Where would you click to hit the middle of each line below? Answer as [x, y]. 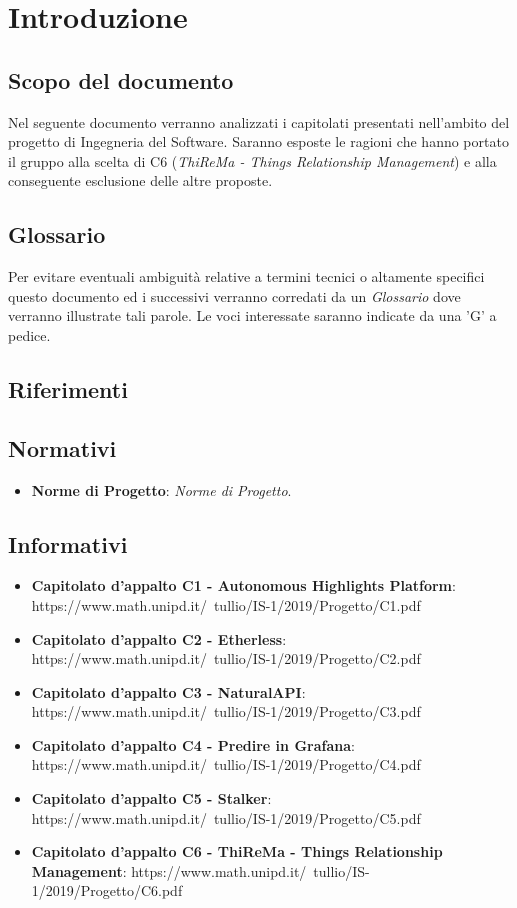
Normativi [62, 447]
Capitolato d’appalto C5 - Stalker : [151, 798]
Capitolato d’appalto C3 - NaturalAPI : [168, 691]
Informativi [68, 543]
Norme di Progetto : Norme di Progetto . [161, 489]
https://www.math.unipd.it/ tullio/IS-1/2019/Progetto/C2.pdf [226, 658]
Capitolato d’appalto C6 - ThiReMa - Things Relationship [237, 851]
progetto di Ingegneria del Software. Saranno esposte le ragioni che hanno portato [258, 141]
